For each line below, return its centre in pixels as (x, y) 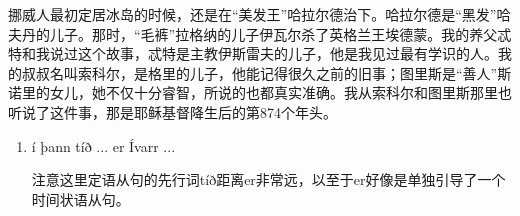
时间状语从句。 (80, 198)
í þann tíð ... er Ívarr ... (103, 145)
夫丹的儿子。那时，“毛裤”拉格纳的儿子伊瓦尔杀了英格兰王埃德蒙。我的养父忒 (260, 33)
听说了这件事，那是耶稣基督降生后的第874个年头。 (172, 111)
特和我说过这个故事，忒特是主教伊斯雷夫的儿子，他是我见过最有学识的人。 (253, 53)
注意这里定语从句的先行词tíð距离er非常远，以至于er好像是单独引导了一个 (268, 179)
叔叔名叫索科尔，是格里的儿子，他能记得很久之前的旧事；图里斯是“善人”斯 (266, 72)
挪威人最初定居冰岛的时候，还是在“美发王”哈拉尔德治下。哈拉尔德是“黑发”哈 (259, 14)
